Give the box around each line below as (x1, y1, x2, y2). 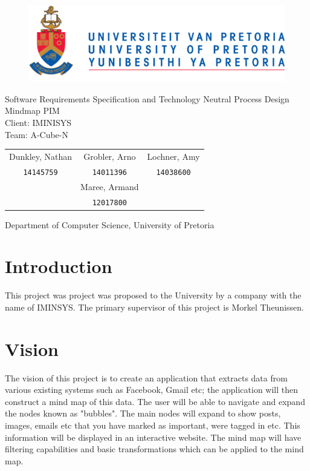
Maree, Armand (80, 180, 139, 193)
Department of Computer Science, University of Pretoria (5, 218, 215, 231)
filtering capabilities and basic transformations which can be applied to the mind (5, 443, 304, 455)
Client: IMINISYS (5, 116, 72, 128)
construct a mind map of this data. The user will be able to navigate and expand (5, 395, 305, 407)
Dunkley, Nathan (9, 150, 73, 162)
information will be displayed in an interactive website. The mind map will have (5, 430, 302, 443)
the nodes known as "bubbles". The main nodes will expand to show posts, (5, 407, 281, 420)
